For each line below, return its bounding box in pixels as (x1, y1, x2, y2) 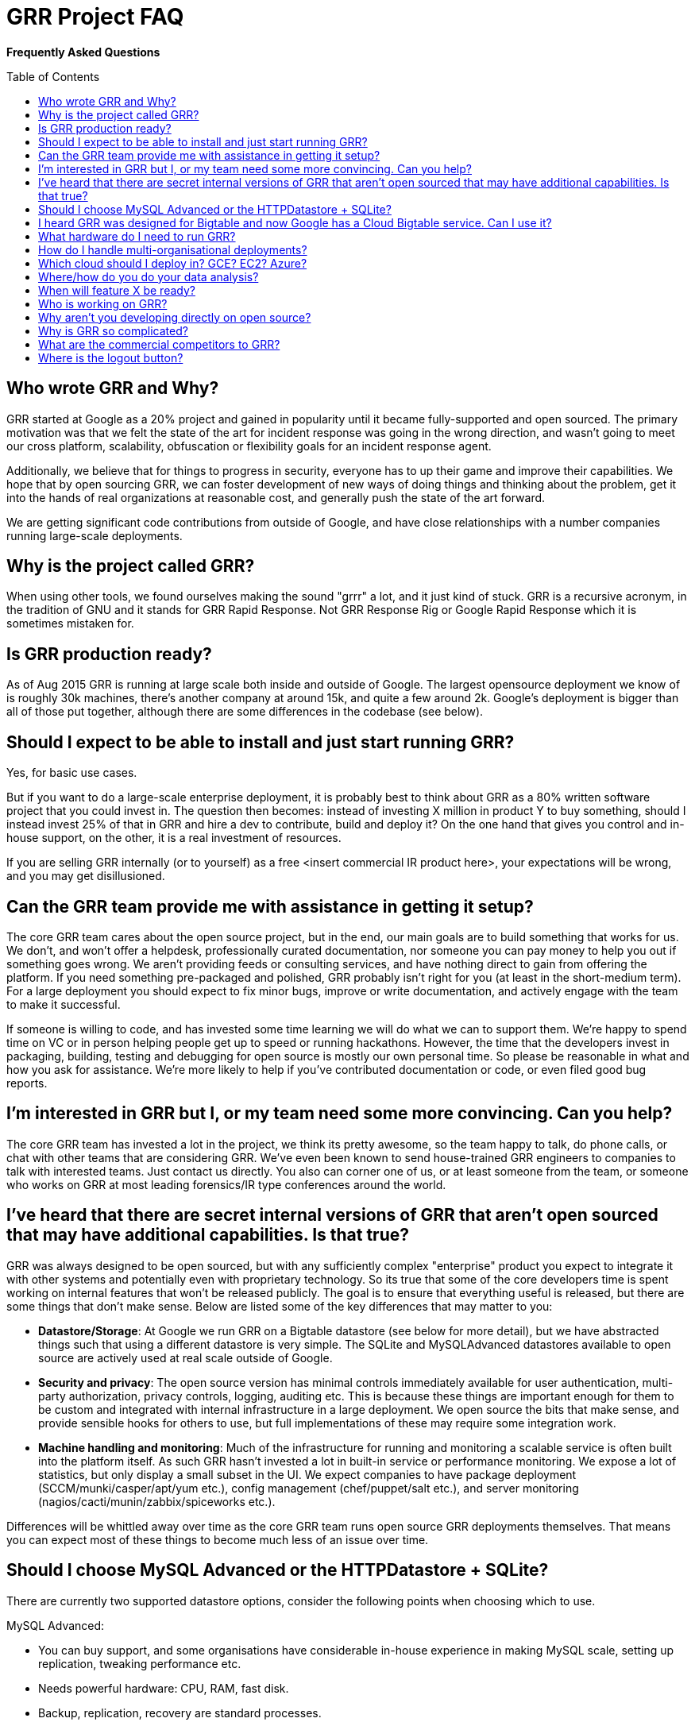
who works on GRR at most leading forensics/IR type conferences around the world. (6, 1177, 446, 1191)
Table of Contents (6, 69, 100, 83)
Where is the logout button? (38, 350, 183, 365)
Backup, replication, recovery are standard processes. (38, 1705, 322, 1720)
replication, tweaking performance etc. (38, 1656, 241, 1670)
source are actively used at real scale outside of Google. (38, 1350, 333, 1365)
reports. (6, 1075, 48, 1090)
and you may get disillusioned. (6, 869, 165, 883)
